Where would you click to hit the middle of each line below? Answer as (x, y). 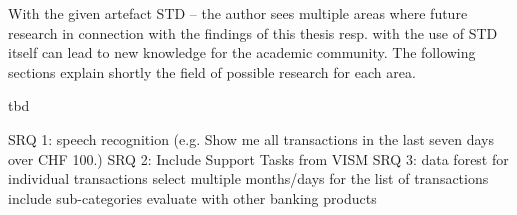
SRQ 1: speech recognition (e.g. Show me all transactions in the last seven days (251, 138)
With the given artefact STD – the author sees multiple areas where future (238, 13)
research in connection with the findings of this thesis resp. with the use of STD (253, 32)
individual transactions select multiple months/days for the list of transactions (248, 178)
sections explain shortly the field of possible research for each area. (212, 71)
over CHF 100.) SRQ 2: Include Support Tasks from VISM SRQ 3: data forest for (258, 158)
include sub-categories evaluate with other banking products (192, 197)
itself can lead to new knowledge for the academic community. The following (242, 52)
